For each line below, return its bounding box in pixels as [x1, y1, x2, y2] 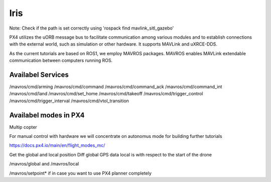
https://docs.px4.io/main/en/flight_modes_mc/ [9, 142, 105, 148]
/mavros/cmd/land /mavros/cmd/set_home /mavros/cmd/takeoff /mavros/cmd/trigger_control [9, 91, 203, 97]
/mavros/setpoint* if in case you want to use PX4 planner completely [9, 170, 152, 176]
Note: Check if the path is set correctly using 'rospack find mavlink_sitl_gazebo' [9, 25, 174, 31]
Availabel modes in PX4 [9, 111, 85, 119]
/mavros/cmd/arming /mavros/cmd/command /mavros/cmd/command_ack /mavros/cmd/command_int [9, 84, 222, 90]
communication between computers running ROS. [9, 58, 113, 64]
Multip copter [9, 124, 37, 130]
